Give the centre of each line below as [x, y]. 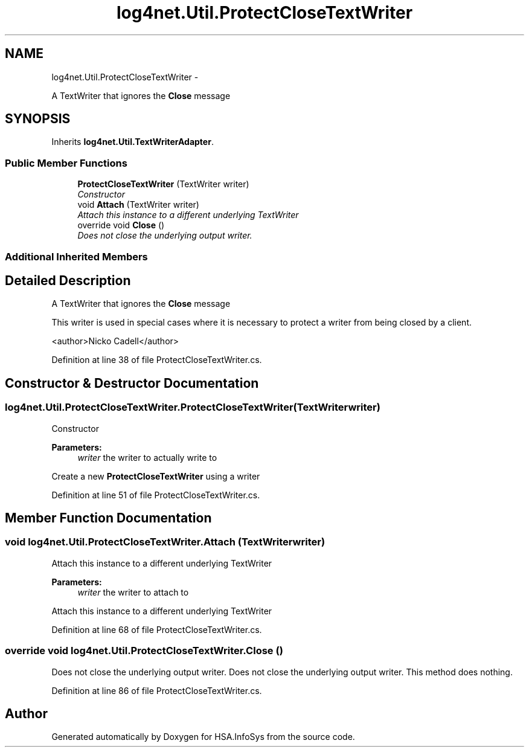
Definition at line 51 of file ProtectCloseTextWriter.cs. [156, 495]
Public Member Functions [66, 163]
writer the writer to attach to [133, 592]
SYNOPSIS [38, 119]
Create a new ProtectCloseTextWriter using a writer [156, 476]
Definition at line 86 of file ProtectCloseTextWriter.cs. [157, 690]
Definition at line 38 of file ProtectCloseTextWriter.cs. [157, 360]
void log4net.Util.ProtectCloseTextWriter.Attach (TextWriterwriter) [165, 542]
